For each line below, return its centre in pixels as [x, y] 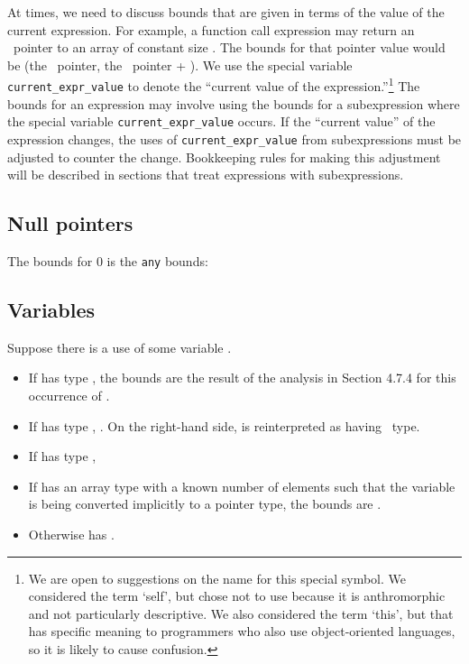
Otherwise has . [71, 534]
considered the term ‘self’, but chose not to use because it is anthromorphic [237, 596]
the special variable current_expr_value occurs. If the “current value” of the [221, 121]
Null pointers [70, 223]
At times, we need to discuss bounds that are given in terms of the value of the [226, 12]
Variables [51, 310]
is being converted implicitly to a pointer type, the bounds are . [205, 504]
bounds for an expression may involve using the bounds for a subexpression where [234, 103]
